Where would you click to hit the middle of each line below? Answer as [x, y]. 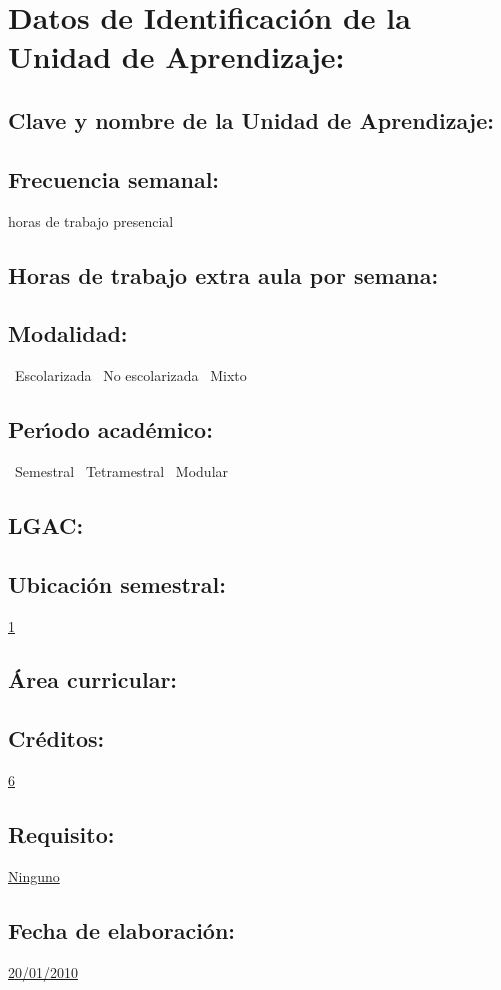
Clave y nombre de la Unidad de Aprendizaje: [251, 119]
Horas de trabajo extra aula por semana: [223, 274]
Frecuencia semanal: [114, 178]
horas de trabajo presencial [91, 220]
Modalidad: [68, 333]
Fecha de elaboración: [122, 929]
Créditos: [56, 738]
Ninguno [34, 875]
